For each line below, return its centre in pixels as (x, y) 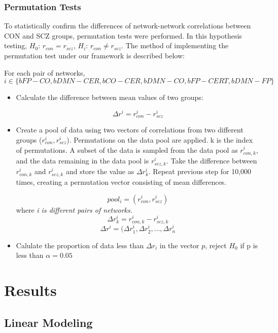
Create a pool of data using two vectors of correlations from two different (130, 130)
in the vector (179, 245)
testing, (16, 45)
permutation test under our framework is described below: (94, 55)
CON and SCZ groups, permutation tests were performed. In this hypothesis (123, 35)
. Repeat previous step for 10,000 (200, 171)
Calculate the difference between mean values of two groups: (110, 97)
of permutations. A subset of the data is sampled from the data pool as (127, 149)
